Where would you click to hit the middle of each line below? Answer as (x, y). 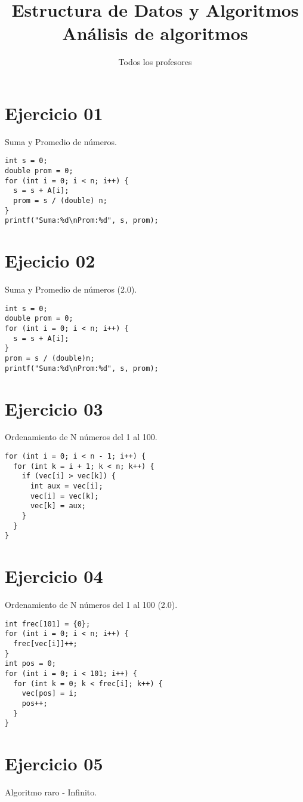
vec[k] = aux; (58, 506)
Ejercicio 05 (54, 763)
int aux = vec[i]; (67, 486)
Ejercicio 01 (54, 113)
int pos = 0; (30, 664)
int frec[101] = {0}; (48, 624)
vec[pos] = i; (50, 694)
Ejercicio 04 (54, 576)
